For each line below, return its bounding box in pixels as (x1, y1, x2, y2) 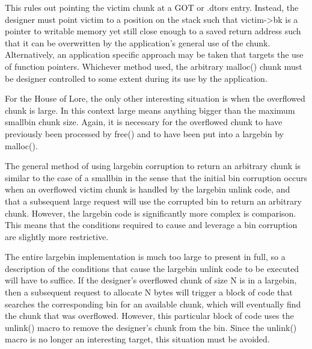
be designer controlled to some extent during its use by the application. (5, 72, 268, 84)
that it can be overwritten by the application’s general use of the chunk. (5, 36, 271, 49)
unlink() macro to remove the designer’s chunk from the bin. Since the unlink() (5, 321, 297, 333)
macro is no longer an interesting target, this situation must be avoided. (5, 333, 270, 345)
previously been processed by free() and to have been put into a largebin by (5, 127, 284, 140)
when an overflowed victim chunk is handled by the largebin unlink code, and (5, 183, 290, 196)
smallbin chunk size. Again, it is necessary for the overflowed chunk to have (5, 116, 283, 128)
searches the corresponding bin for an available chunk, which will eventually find (5, 297, 301, 310)
